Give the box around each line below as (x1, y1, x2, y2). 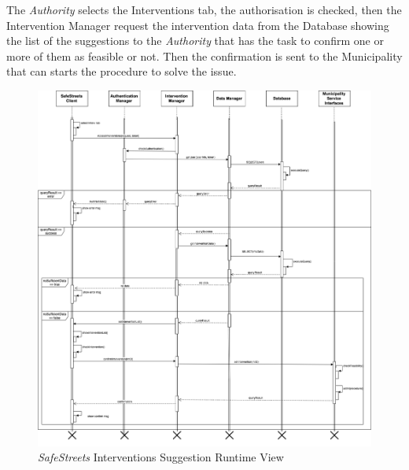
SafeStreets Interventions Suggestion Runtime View (38, 449, 284, 465)
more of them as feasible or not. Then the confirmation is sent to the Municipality (6, 47, 403, 64)
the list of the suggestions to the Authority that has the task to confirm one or (6, 32, 384, 49)
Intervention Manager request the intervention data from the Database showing (6, 17, 389, 33)
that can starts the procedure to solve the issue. (6, 63, 237, 80)
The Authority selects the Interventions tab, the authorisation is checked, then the (6, 2, 402, 17)
